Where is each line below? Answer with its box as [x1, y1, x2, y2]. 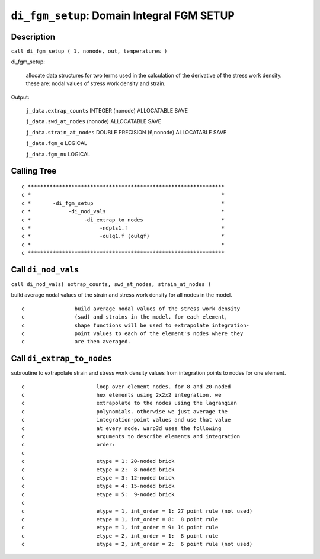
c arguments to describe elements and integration [21, 433, 241, 439]
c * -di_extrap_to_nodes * [21, 216, 225, 223]
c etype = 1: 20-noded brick [21, 458, 175, 465]
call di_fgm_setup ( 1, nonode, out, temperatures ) [11, 48, 168, 54]
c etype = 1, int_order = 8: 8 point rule [21, 516, 219, 522]
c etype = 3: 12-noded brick [21, 474, 175, 481]
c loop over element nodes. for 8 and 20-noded [21, 383, 231, 390]
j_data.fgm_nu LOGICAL [25, 150, 91, 158]
